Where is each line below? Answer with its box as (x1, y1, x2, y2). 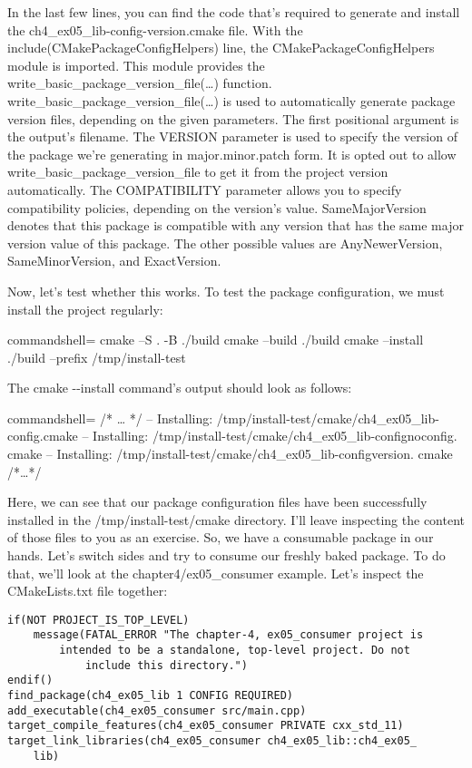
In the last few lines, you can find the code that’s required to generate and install (7, 3, 460, 21)
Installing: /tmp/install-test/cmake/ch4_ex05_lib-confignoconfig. (93, 426, 457, 445)
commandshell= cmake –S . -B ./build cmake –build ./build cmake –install (7, 330, 424, 349)
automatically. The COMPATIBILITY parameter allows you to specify (7, 180, 402, 199)
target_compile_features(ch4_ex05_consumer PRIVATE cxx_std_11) (7, 719, 404, 733)
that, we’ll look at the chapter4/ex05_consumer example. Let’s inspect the (7, 563, 424, 582)
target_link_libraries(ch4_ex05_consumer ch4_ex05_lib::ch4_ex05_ (7, 734, 418, 748)
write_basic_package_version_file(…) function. (7, 73, 272, 92)
